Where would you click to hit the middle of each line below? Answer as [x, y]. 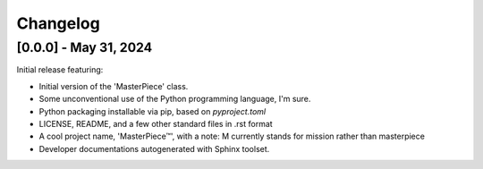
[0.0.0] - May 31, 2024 [85, 47]
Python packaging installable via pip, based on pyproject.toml [153, 111]
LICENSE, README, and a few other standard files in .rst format [156, 123]
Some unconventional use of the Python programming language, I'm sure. [175, 99]
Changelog [58, 23]
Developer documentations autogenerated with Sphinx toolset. [154, 148]
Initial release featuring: [60, 70]
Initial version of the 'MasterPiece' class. [114, 86]
